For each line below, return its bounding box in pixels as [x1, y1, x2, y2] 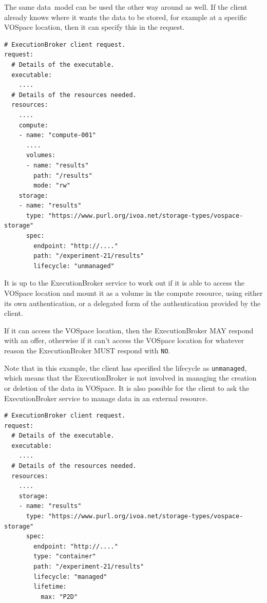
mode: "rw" [33, 182, 70, 190]
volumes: [26, 152, 56, 159]
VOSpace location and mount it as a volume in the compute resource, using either [4, 288, 263, 298]
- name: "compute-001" [18, 131, 96, 139]
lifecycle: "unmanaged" [33, 262, 115, 270]
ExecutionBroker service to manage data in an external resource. [4, 392, 208, 403]
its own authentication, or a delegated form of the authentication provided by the [4, 297, 261, 308]
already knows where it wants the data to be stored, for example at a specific [4, 11, 247, 22]
